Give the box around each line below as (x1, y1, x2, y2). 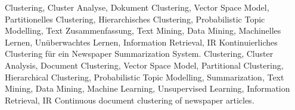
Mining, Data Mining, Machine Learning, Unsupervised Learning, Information (5, 82, 290, 95)
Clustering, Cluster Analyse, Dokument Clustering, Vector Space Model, (5, 1, 269, 13)
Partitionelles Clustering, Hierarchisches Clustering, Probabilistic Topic (5, 12, 265, 25)
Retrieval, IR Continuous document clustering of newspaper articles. (5, 93, 254, 106)
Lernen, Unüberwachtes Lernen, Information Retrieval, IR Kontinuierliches (5, 35, 278, 48)
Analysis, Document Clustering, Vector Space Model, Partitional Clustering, (5, 59, 284, 71)
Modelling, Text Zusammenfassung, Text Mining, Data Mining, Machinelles (5, 24, 281, 37)
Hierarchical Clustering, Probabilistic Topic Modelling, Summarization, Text (5, 70, 284, 83)
